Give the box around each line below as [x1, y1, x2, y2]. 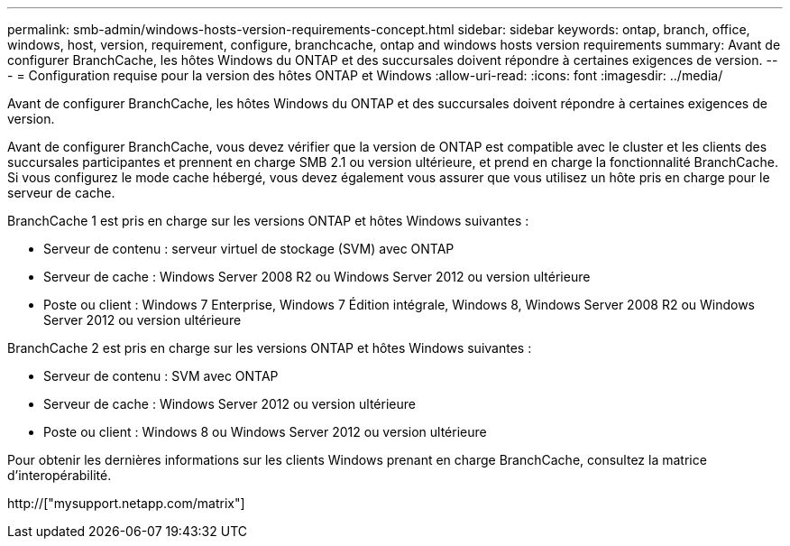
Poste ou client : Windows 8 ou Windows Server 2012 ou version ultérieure [43, 424, 487, 440]
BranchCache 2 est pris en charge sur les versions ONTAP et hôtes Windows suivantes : [7, 340, 532, 356]
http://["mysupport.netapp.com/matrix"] [7, 495, 245, 511]
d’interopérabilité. [7, 467, 112, 483]
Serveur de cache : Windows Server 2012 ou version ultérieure [43, 396, 416, 412]
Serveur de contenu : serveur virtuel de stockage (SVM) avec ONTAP [43, 241, 455, 256]
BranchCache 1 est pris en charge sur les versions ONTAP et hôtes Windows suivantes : [7, 213, 529, 228]
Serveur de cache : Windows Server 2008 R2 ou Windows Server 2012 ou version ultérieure [43, 269, 591, 284]
